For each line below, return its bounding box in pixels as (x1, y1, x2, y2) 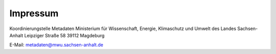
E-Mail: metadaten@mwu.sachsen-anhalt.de (9, 42, 103, 48)
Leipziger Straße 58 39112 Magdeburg (24, 32, 105, 38)
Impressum (9, 8, 59, 19)
